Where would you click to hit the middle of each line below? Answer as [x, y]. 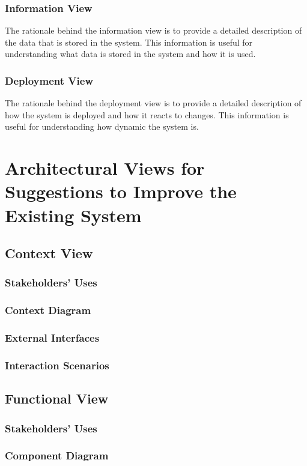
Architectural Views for [105, 168]
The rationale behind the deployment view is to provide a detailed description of [153, 103]
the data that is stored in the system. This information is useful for [129, 42]
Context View [49, 253]
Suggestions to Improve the [121, 191]
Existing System [73, 215]
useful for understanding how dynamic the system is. [102, 126]
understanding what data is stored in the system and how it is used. [130, 54]
